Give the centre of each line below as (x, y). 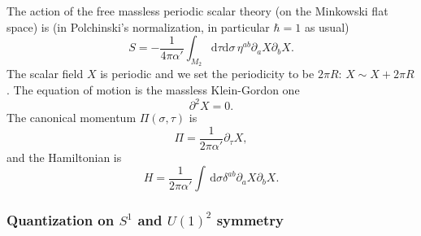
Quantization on (61, 220)
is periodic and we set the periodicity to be (207, 74)
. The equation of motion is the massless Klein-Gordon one (153, 89)
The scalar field (45, 74)
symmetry (250, 220)
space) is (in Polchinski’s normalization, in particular (138, 26)
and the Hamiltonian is (64, 157)
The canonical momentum (72, 118)
